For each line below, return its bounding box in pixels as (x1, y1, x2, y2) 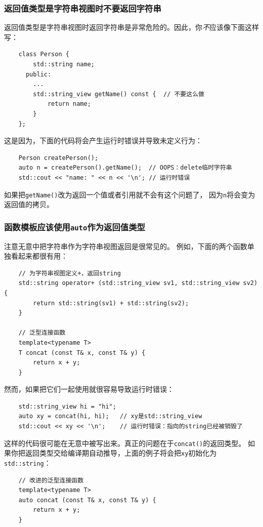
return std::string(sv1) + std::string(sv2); (33, 299, 189, 307)
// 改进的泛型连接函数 (18, 476, 84, 484)
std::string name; (33, 61, 95, 68)
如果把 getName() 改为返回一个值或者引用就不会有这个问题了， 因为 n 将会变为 (4, 189, 255, 199)
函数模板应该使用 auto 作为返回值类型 (4, 220, 145, 233)
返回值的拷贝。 (4, 199, 54, 210)
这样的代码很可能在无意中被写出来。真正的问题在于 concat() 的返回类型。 (4, 437, 246, 448)
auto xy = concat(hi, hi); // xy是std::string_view (18, 413, 202, 420)
